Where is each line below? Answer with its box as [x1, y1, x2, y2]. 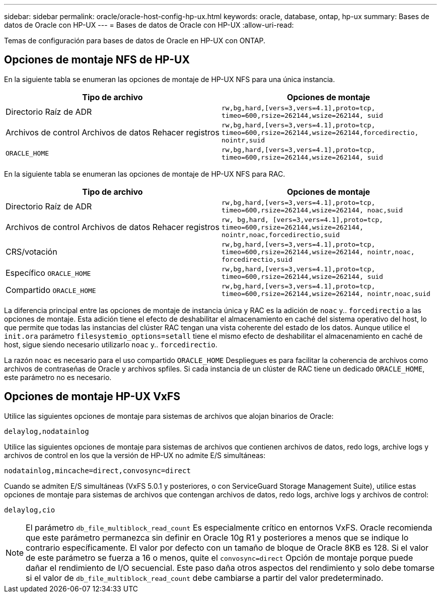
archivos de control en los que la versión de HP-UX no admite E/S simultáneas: [4, 451, 266, 460]
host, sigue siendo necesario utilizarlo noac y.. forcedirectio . [4, 340, 217, 349]
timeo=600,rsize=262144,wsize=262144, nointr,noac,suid [222, 289, 430, 297]
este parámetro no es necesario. [4, 372, 112, 382]
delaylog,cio [4, 505, 55, 514]
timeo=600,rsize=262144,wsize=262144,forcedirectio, [222, 128, 419, 136]
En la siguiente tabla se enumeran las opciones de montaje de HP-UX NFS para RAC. [4, 169, 285, 178]
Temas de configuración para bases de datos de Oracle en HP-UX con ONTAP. [4, 36, 266, 45]
